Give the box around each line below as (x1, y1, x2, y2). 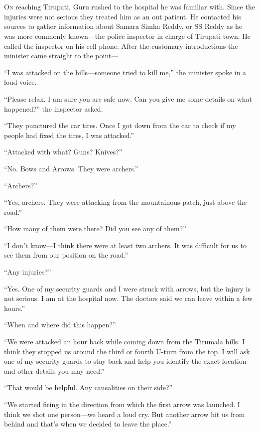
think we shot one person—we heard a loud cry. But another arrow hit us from (4, 409, 245, 419)
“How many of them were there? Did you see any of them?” (4, 223, 186, 234)
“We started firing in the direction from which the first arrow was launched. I (4, 399, 240, 409)
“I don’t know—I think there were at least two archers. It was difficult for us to (4, 240, 247, 250)
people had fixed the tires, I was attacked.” (4, 130, 134, 140)
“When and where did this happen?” (4, 319, 116, 330)
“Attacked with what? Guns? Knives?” (4, 146, 123, 157)
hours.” (4, 302, 25, 313)
